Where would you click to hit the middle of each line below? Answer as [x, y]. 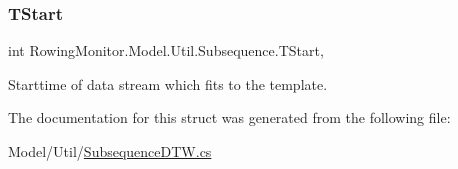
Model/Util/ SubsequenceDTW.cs [110, 151]
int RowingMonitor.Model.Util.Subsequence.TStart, [166, 50]
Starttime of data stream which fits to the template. [168, 83]
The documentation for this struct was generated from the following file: [229, 117]
